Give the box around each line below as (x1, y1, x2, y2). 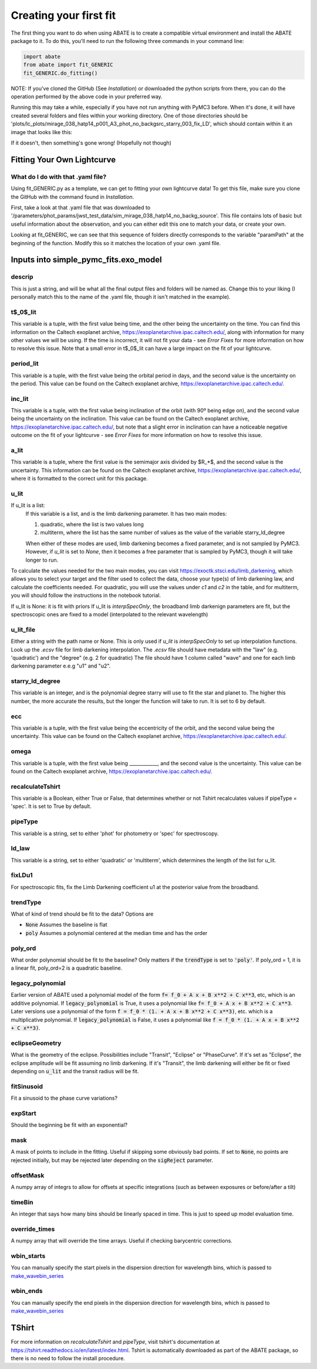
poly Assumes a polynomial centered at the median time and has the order (25, 929, 208, 936)
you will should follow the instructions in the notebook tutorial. (11, 592, 161, 599)
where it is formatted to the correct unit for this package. (11, 475, 148, 482)
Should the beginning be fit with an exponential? (11, 1121, 128, 1128)
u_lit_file (11, 625, 35, 633)
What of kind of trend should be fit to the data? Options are (11, 910, 154, 917)
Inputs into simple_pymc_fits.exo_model (11, 255, 162, 265)
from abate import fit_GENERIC (23, 62, 114, 68)
